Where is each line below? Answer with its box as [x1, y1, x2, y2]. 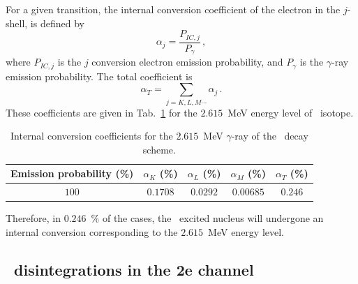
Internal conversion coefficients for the [10, 128, 173, 143]
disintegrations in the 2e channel [14, 258, 254, 280]
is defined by [30, 15, 84, 30]
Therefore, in [6, 211, 61, 225]
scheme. [142, 142, 176, 156]
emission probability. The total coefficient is [6, 68, 193, 83]
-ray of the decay [231, 128, 308, 143]
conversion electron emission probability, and [91, 54, 283, 69]
